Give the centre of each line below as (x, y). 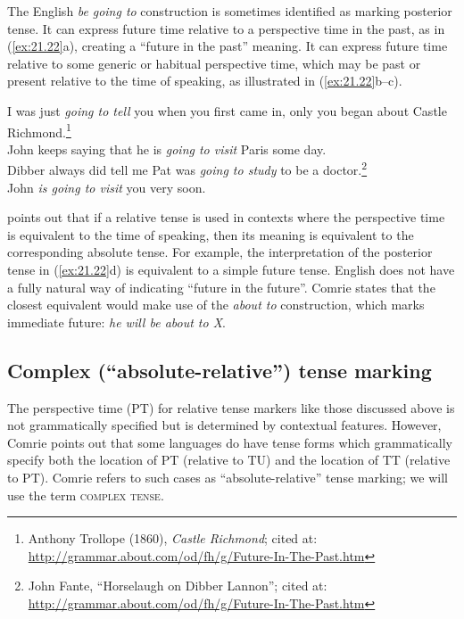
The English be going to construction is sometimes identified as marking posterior (230, 11)
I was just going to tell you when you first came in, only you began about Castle (227, 110)
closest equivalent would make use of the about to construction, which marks (216, 305)
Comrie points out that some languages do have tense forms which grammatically (230, 442)
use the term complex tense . (86, 495)
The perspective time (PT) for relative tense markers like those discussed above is (231, 407)
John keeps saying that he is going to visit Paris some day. (167, 149)
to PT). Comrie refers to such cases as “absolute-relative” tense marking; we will (228, 477)
